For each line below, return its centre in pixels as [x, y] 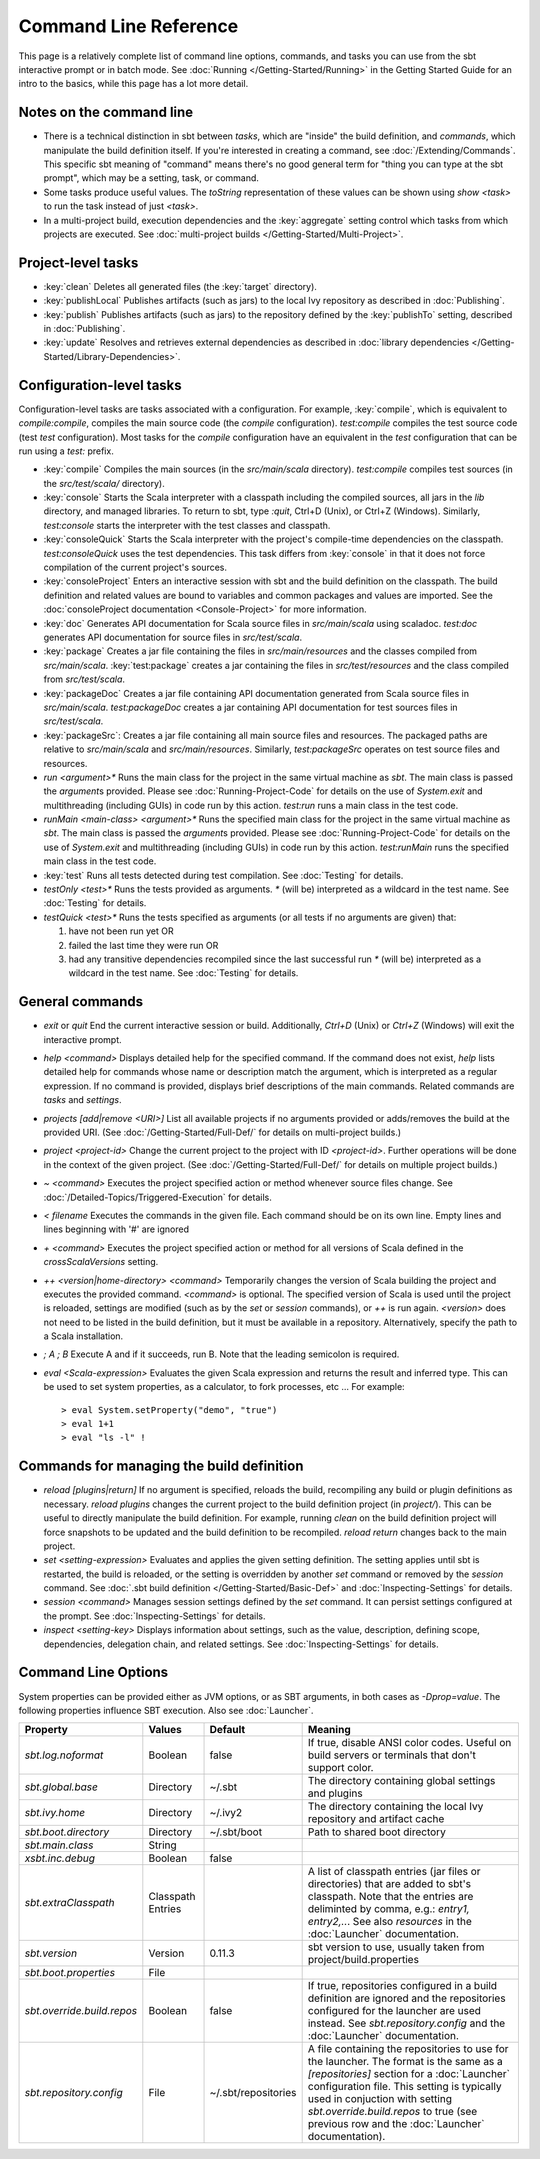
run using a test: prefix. [66, 451]
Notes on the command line [106, 112]
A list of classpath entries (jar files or [394, 1872]
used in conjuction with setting [379, 2099]
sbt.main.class [59, 1845]
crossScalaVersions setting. [101, 1262]
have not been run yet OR [121, 931]
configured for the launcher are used [394, 2011]
